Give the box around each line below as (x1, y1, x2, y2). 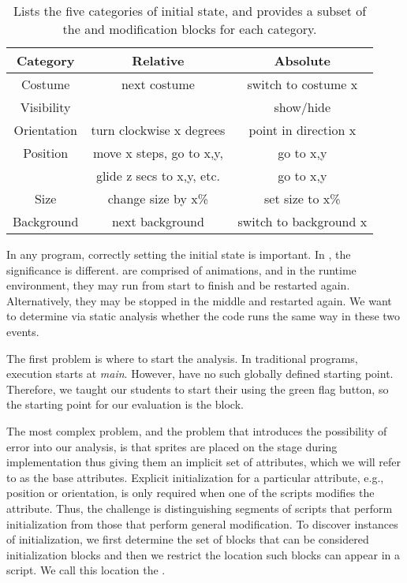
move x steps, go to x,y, (92, 144, 223, 162)
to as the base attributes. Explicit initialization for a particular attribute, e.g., (6, 469, 384, 485)
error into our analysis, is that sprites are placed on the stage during (6, 438, 338, 454)
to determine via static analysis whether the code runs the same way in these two (6, 308, 401, 324)
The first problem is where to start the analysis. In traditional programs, (6, 349, 358, 366)
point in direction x (248, 121, 357, 139)
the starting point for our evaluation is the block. (6, 396, 244, 413)
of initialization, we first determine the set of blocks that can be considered (6, 531, 369, 547)
